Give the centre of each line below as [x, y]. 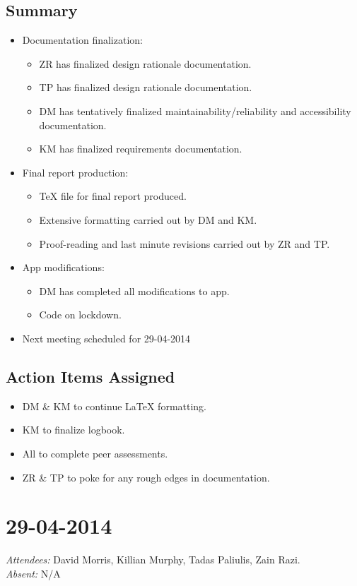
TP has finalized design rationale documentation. [146, 87]
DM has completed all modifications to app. [134, 291]
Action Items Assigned [90, 376]
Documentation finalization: [82, 40]
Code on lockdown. [80, 315]
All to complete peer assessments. [95, 453]
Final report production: [75, 172]
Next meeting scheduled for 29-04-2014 [106, 338]
